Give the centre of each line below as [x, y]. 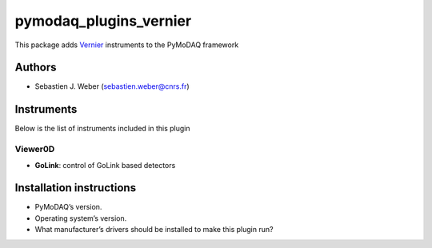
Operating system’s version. [81, 218]
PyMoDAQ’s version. [68, 207]
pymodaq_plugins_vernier [103, 21]
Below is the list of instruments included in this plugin [103, 129]
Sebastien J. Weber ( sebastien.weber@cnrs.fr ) [112, 86]
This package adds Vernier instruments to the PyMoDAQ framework [127, 45]
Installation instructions [75, 188]
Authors [36, 68]
